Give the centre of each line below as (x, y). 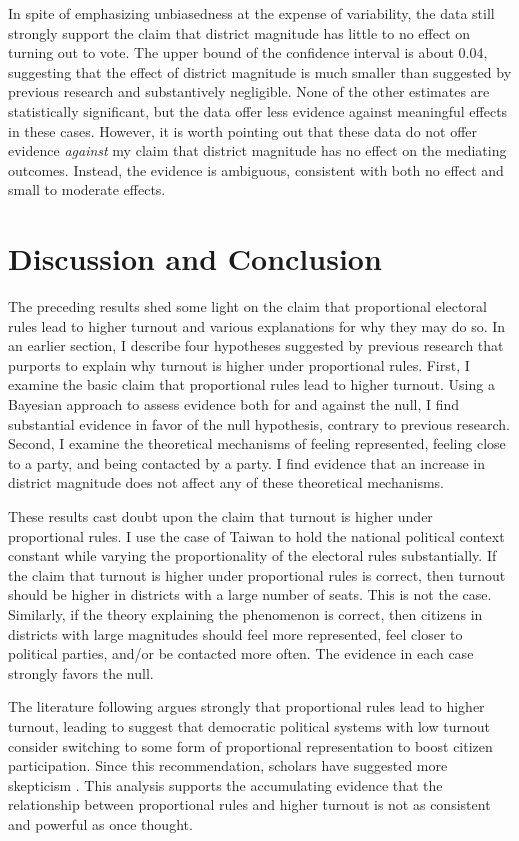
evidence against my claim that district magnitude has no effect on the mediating (257, 150)
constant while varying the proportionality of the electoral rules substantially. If (252, 555)
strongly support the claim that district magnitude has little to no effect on (239, 32)
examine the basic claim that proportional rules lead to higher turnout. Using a (251, 384)
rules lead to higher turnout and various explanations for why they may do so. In (257, 325)
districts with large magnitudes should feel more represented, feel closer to (235, 633)
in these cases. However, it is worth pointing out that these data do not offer (243, 130)
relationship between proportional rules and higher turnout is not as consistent (249, 804)
